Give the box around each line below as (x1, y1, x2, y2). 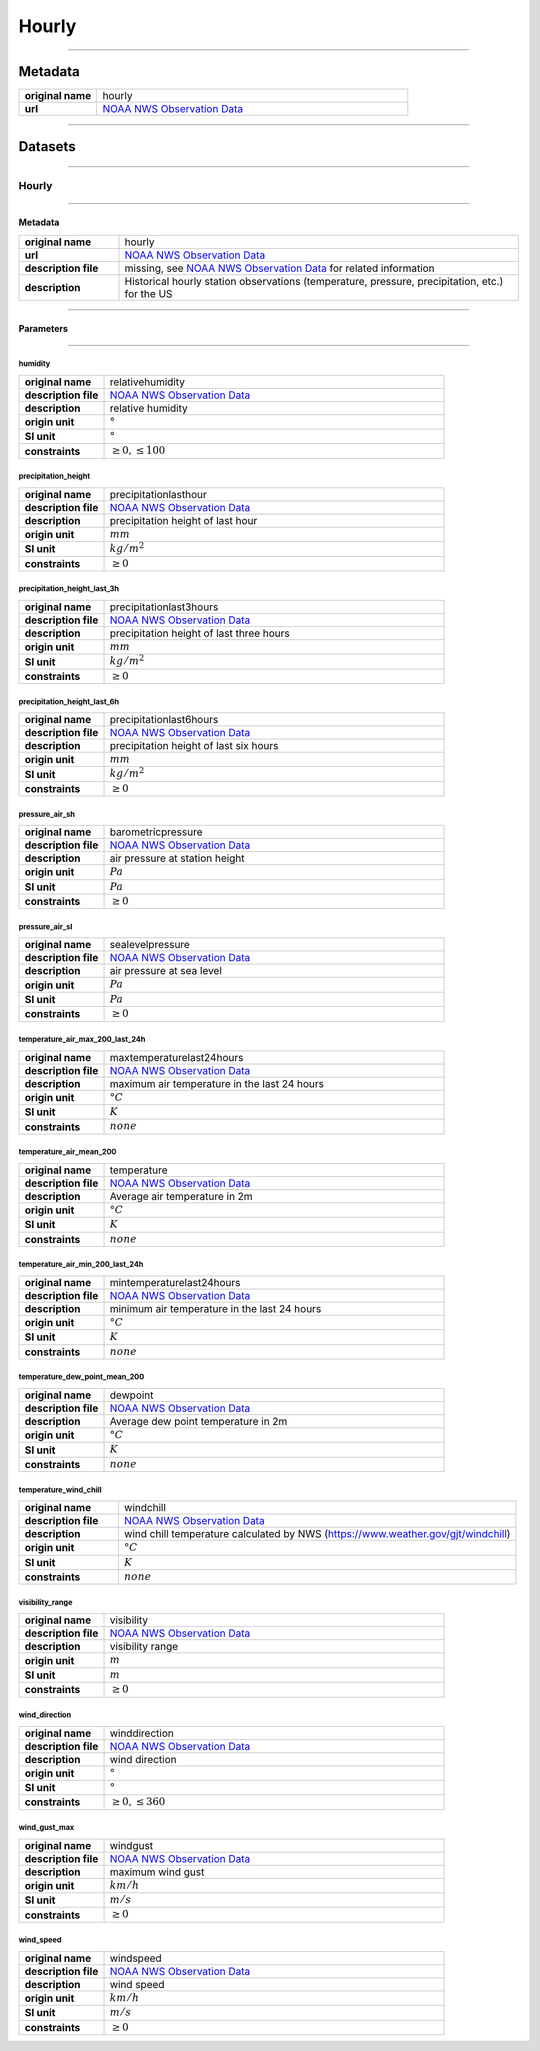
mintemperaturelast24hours (109, 1275, 241, 1289)
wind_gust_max (18, 1823, 75, 1833)
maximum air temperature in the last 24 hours (109, 1076, 325, 1090)
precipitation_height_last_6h (18, 696, 120, 707)
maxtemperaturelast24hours (109, 1050, 244, 1064)
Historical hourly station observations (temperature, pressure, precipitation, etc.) (124, 274, 504, 288)
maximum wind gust (109, 1865, 205, 1879)
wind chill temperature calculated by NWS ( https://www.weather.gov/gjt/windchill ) (123, 1527, 511, 1541)
